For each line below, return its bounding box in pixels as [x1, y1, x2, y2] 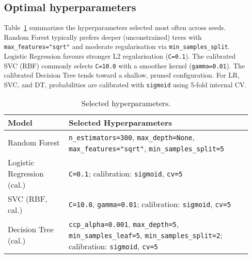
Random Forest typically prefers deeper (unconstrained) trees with [4, 32, 202, 42]
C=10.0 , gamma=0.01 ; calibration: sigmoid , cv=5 [68, 198, 231, 210]
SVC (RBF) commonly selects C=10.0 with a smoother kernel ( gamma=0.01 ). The [4, 60, 245, 70]
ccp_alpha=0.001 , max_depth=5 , [68, 218, 179, 229]
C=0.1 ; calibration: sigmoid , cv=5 [68, 167, 183, 179]
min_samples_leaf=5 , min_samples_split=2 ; [68, 229, 222, 241]
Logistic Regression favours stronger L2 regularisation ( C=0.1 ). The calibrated [4, 51, 236, 61]
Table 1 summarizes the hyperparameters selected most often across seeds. [4, 22, 226, 32]
